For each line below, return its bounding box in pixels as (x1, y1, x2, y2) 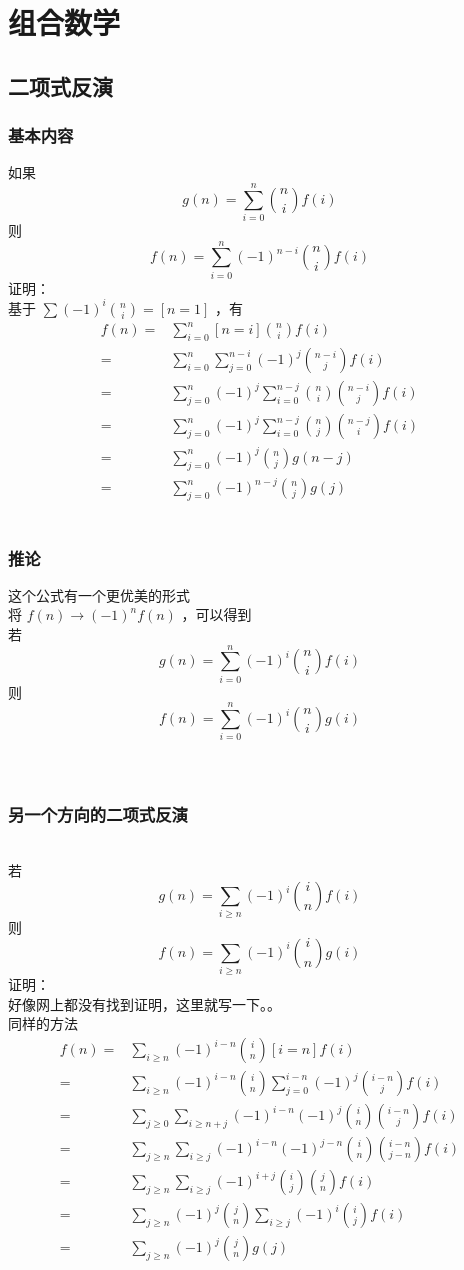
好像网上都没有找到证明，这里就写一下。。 (8, 993, 281, 1014)
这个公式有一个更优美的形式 (8, 584, 190, 605)
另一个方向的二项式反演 (8, 801, 188, 826)
